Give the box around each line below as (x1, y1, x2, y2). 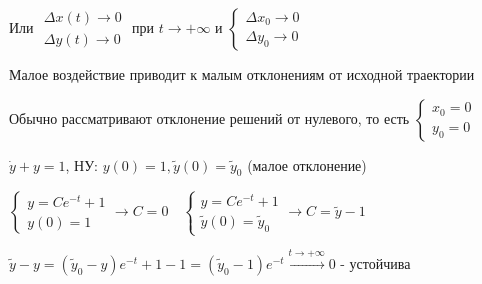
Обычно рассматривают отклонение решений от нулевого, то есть (9, 107, 410, 128)
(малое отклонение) (247, 154, 367, 175)
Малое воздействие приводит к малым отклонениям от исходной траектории (9, 64, 475, 84)
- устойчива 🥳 (340, 252, 415, 273)
